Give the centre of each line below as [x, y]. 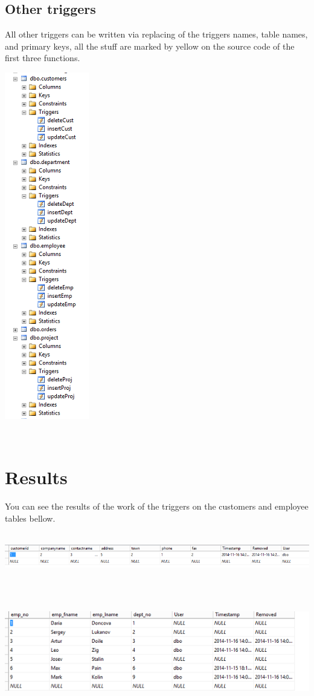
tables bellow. [30, 518]
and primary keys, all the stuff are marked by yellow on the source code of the [150, 46]
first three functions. [43, 58]
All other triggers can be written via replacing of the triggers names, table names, [156, 34]
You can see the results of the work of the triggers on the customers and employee [157, 506]
